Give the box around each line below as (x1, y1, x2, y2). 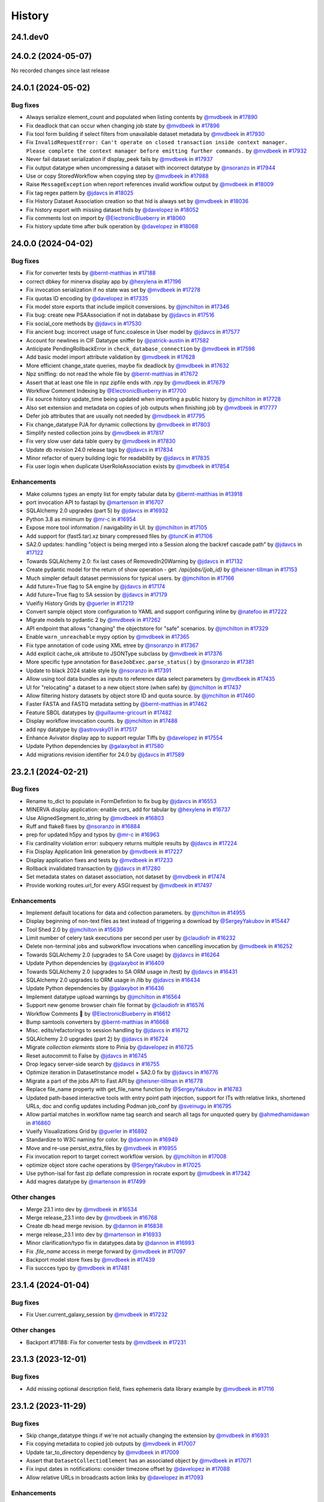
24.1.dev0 (11, 32, 49, 42)
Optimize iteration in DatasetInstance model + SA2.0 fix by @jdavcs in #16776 (26, 1069, 219, 1076)
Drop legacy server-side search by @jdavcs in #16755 (26, 1060, 160, 1068)
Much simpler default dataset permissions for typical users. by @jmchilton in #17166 (26, 574, 235, 582)
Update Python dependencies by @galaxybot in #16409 (26, 959, 164, 967)
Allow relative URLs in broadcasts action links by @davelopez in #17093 (26, 1474, 204, 1481)
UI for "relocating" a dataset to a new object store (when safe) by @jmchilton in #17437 (26, 684, 242, 691)
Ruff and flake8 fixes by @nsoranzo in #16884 (26, 823, 140, 830)
